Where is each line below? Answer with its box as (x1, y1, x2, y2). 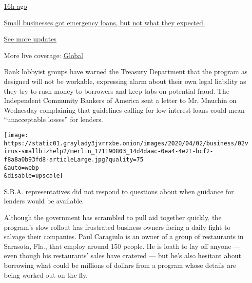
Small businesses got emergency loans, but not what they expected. (4, 17, 205, 27)
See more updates (4, 34, 57, 44)
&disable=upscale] (4, 172, 63, 180)
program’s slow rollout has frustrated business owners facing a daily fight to (4, 222, 231, 232)
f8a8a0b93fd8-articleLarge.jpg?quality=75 (4, 156, 144, 163)
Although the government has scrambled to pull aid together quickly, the (4, 212, 222, 222)
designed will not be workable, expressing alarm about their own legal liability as (4, 76, 246, 86)
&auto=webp (4, 164, 39, 171)
